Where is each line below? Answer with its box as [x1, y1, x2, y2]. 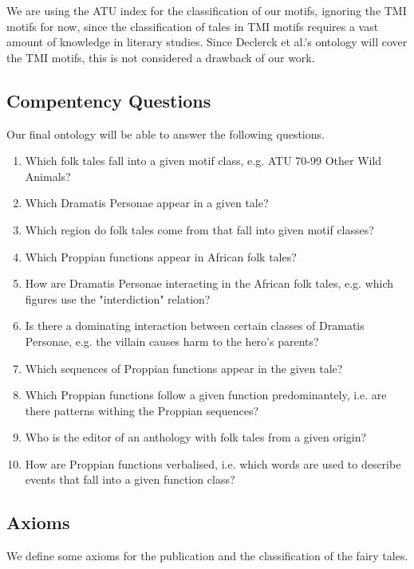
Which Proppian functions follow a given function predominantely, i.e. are [25, 387, 387, 403]
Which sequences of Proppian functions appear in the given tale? [25, 359, 343, 376]
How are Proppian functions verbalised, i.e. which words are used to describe [25, 455, 401, 472]
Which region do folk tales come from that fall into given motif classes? [25, 221, 374, 237]
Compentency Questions [6, 88, 211, 112]
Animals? [25, 167, 71, 184]
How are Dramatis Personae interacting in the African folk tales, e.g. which [25, 275, 394, 292]
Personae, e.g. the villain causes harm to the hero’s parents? [25, 332, 319, 349]
